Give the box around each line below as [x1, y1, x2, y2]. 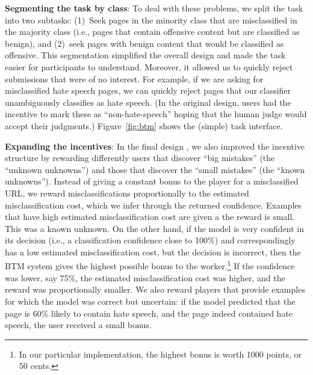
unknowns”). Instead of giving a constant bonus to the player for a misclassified [5, 175, 299, 187]
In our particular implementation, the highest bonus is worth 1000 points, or [19, 347, 302, 360]
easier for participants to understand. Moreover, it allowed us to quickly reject [5, 60, 293, 73]
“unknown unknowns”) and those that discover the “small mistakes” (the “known [5, 163, 305, 175]
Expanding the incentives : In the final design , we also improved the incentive [5, 139, 305, 152]
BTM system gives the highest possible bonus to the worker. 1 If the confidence [5, 258, 295, 272]
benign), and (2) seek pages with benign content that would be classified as [5, 37, 284, 49]
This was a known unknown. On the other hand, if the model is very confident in [5, 222, 304, 234]
